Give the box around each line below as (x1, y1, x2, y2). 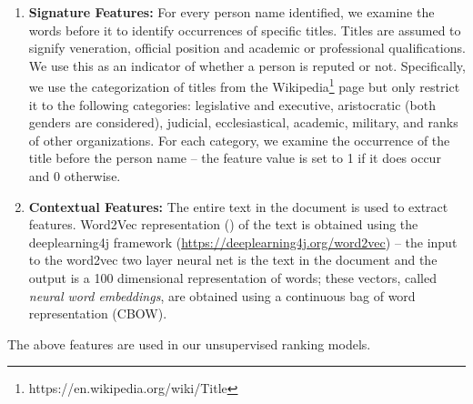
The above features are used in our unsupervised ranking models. (7, 334, 371, 353)
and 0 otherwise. (28, 167, 121, 185)
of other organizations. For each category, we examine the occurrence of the (28, 130, 450, 149)
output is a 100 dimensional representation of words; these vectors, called (28, 268, 438, 287)
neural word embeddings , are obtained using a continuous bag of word (28, 286, 416, 305)
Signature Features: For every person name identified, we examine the (28, 3, 435, 21)
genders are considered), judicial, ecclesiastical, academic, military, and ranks (28, 113, 458, 132)
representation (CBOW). (28, 304, 167, 323)
